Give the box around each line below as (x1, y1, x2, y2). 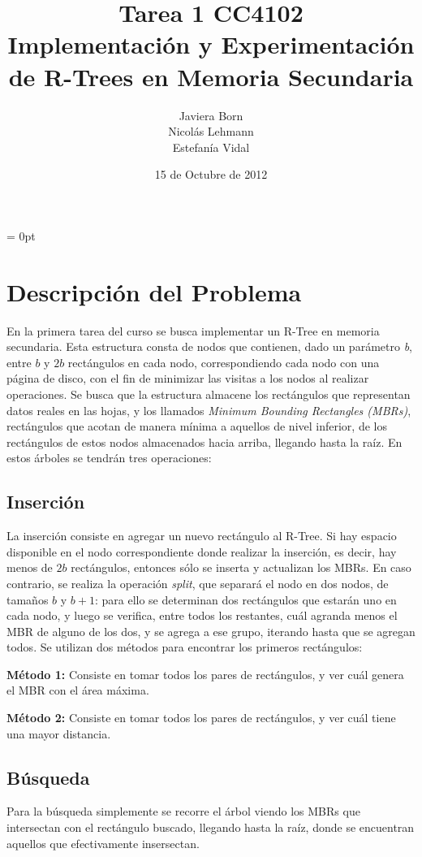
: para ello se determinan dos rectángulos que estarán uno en (94, 591, 397, 608)
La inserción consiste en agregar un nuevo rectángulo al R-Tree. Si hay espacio (6, 527, 397, 544)
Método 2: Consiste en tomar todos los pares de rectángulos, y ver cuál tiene (6, 709, 396, 726)
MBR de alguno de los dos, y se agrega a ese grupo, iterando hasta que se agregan (6, 622, 416, 639)
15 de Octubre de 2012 (154, 166, 268, 183)
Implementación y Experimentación (7, 28, 415, 61)
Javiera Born (179, 106, 243, 123)
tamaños (6, 591, 49, 608)
